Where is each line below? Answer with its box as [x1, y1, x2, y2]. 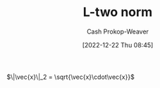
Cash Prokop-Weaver [86, 27, 149, 36]
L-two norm [82, 4, 153, 20]
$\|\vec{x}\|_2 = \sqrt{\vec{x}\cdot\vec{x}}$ [6, 73, 135, 81]
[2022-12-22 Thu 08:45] [82, 41, 154, 49]
